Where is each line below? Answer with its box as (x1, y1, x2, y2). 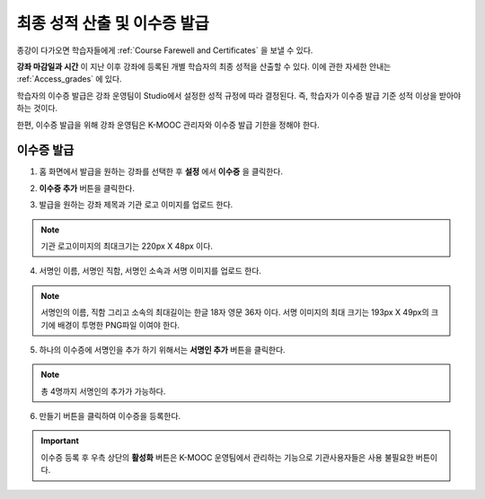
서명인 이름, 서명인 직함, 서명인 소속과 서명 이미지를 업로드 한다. (39, 266, 262, 276)
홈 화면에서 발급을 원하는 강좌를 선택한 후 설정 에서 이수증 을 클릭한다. (39, 166, 283, 177)
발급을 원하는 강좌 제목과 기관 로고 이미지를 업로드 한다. (39, 199, 234, 210)
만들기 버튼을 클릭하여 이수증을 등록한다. (39, 411, 181, 422)
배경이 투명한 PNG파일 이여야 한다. (57, 320, 180, 330)
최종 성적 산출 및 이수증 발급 (16, 13, 210, 33)
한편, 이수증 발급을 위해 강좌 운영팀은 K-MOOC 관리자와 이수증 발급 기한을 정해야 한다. (16, 119, 320, 130)
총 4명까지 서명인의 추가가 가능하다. (40, 386, 166, 397)
